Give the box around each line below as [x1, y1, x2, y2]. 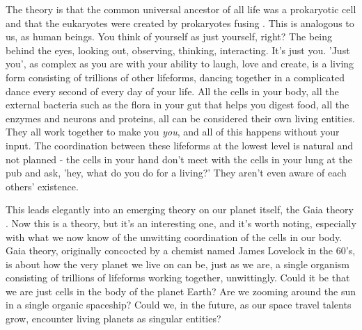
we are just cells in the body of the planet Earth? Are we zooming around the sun [6, 283, 356, 298]
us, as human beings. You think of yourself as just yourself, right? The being [6, 29, 332, 44]
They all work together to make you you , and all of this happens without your [6, 124, 340, 139]
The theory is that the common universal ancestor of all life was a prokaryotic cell [6, 2, 356, 16]
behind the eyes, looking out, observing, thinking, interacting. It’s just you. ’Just [6, 42, 350, 57]
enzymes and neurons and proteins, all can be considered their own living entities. [6, 110, 355, 125]
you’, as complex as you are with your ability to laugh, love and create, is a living [6, 56, 354, 71]
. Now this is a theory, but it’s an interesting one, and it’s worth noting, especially [6, 215, 356, 230]
